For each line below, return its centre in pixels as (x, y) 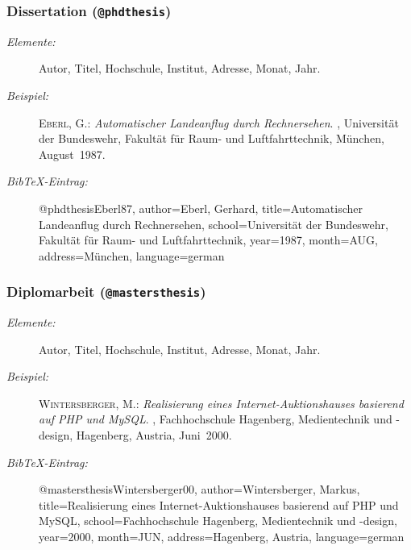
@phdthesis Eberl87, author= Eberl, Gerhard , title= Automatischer (201, 208)
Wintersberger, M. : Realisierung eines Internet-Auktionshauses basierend (221, 403)
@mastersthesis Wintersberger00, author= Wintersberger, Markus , (199, 489)
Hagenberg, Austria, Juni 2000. (154, 435)
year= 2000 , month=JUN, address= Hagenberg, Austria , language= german (222, 537)
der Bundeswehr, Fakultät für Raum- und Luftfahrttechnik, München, (212, 138)
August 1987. (72, 154)
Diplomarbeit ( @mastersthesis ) (106, 292)
